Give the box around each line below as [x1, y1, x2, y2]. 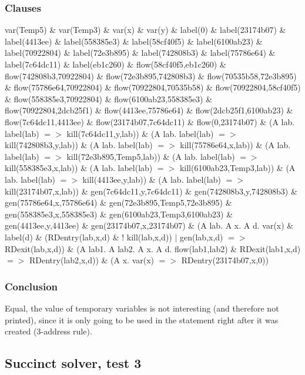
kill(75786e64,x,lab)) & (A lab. [180, 139, 291, 151]
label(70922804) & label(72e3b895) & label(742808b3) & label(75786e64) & [5, 46, 276, 59]
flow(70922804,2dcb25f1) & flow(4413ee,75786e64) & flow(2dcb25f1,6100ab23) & [5, 104, 293, 116]
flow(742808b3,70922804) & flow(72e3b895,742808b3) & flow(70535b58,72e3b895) [5, 69, 297, 82]
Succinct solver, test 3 [5, 354, 142, 372]
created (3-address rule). [5, 325, 92, 337]
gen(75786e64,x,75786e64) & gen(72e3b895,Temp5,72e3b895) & [5, 196, 232, 209]
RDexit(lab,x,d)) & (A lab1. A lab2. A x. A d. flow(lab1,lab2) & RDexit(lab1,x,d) [5, 242, 301, 255]
